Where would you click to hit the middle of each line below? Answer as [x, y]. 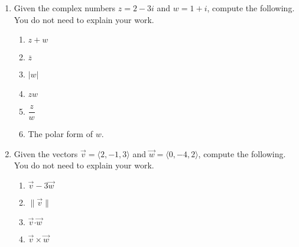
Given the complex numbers [65, 8]
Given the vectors [46, 153]
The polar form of [60, 134]
